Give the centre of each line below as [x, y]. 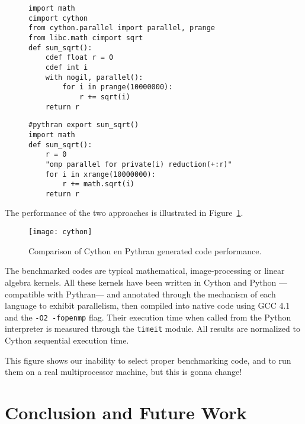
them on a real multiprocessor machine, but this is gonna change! [123, 372]
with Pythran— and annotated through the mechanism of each [161, 294]
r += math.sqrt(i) [98, 184]
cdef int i [67, 67]
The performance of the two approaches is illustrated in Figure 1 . [124, 213]
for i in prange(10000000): [118, 87]
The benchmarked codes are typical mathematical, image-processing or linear [145, 271]
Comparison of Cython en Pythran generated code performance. [145, 250]
